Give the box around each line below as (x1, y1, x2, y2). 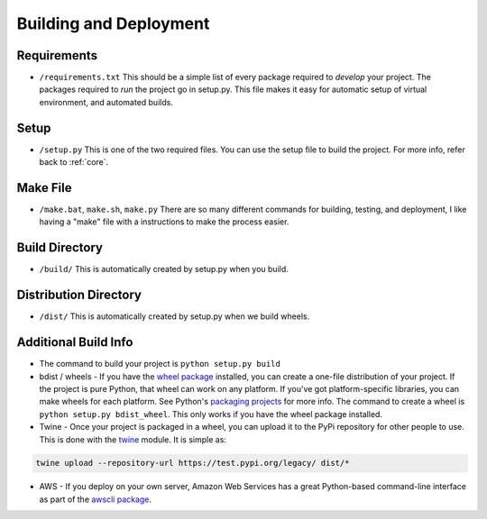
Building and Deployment (16, 14, 210, 33)
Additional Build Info (16, 334, 133, 351)
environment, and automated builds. (39, 96, 173, 107)
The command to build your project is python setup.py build (39, 359, 281, 369)
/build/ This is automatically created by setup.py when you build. (39, 264, 289, 275)
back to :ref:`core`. (39, 157, 109, 168)
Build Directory (16, 240, 104, 256)
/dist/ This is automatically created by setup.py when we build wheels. (39, 311, 310, 322)
